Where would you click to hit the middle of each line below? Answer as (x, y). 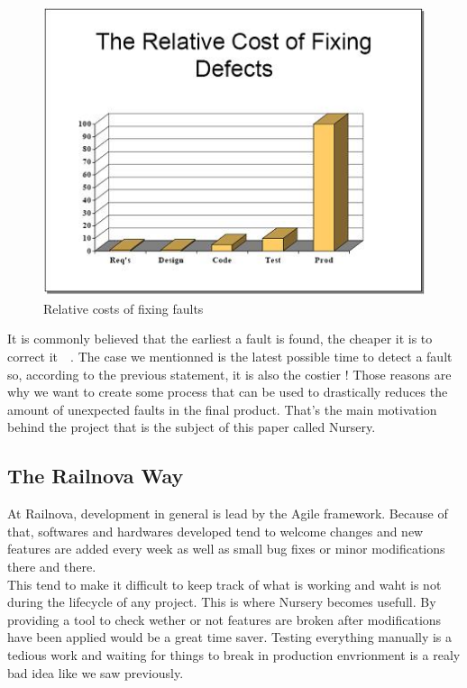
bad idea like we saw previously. (96, 672)
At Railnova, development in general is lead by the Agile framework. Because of (228, 514)
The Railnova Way (96, 476)
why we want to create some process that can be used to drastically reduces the (228, 392)
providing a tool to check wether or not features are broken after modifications (224, 619)
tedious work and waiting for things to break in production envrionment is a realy (234, 654)
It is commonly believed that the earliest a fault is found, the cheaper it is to (220, 339)
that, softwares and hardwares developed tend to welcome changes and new (215, 531)
